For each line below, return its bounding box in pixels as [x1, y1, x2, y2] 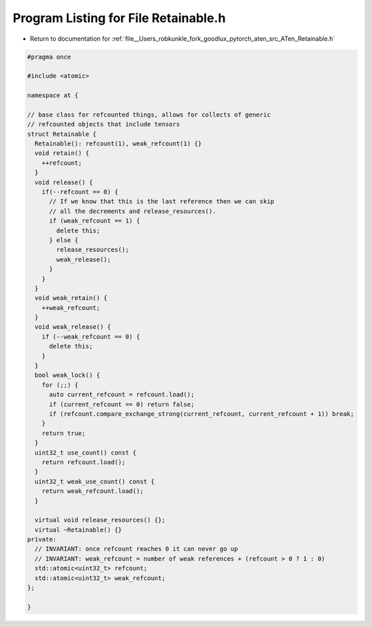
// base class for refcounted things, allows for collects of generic [27, 110, 271, 119]
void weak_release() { [34, 323, 112, 331]
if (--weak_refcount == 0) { [41, 332, 141, 341]
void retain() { [34, 149, 90, 157]
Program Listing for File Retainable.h [12, 10, 226, 26]
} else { [49, 236, 79, 244]
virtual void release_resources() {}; [34, 516, 165, 524]
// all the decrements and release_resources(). [49, 207, 216, 215]
